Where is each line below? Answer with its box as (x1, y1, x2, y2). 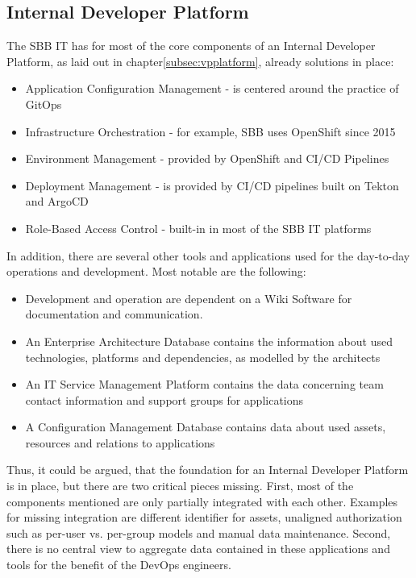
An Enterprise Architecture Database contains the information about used (25, 332, 393, 349)
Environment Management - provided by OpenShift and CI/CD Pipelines (25, 150, 389, 167)
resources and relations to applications (25, 434, 215, 451)
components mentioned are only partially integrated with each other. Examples (6, 493, 398, 509)
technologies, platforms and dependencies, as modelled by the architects (25, 348, 381, 365)
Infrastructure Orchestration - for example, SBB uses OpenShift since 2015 (25, 123, 396, 139)
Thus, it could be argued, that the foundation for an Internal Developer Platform (6, 461, 409, 478)
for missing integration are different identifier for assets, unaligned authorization (6, 509, 402, 526)
